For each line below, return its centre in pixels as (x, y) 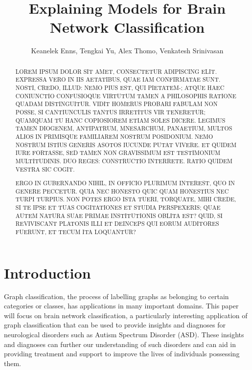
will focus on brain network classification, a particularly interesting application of (126, 315)
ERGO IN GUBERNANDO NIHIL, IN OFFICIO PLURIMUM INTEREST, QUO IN (125, 183)
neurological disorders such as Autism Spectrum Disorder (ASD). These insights (124, 335)
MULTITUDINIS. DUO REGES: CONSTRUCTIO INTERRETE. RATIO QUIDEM (124, 161)
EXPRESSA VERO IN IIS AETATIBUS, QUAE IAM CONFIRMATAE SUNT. (118, 79)
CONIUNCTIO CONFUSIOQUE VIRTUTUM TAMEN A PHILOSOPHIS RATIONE (126, 96)
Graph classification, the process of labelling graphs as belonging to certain (116, 296)
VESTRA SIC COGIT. (45, 169)
